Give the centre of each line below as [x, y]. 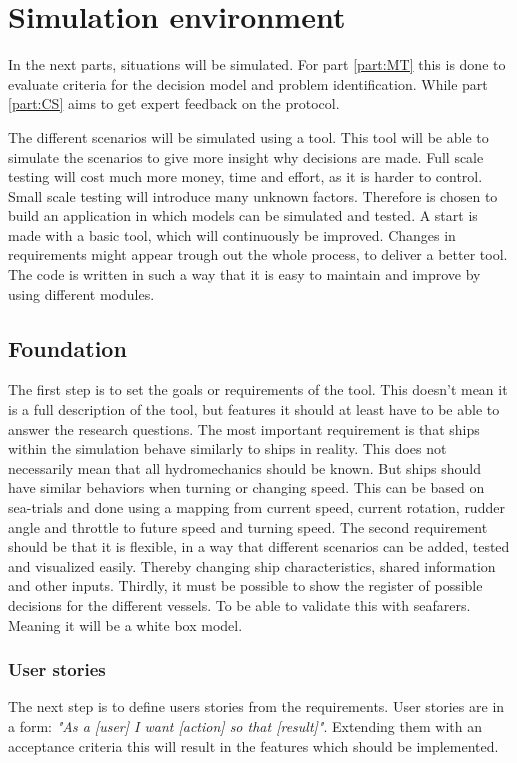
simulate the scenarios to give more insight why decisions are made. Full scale [246, 156]
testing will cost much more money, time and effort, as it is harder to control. [245, 176]
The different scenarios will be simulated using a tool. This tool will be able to [248, 136]
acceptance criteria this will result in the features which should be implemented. [253, 745]
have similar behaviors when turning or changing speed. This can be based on [246, 487]
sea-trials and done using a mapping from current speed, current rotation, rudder [256, 507]
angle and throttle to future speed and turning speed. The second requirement [248, 526]
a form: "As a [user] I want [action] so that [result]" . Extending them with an [245, 725]
